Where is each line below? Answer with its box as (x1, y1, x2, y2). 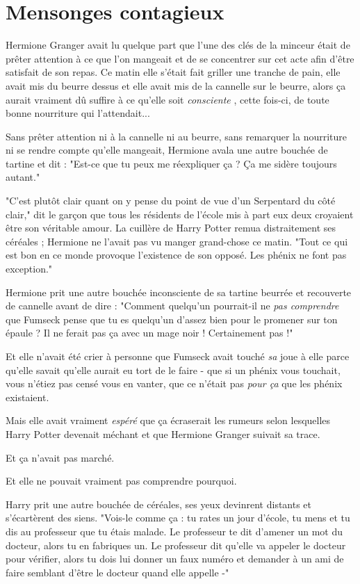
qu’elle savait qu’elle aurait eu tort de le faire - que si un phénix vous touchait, (6, 362, 341, 377)
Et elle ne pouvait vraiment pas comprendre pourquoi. (6, 473, 237, 488)
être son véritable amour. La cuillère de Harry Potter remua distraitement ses (6, 220, 336, 235)
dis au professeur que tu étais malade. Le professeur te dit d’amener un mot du (6, 524, 343, 538)
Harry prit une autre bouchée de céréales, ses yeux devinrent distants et (6, 496, 312, 511)
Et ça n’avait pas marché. (6, 450, 115, 464)
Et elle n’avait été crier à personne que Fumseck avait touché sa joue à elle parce (6, 349, 350, 363)
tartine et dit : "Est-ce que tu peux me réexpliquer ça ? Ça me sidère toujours (6, 156, 337, 170)
